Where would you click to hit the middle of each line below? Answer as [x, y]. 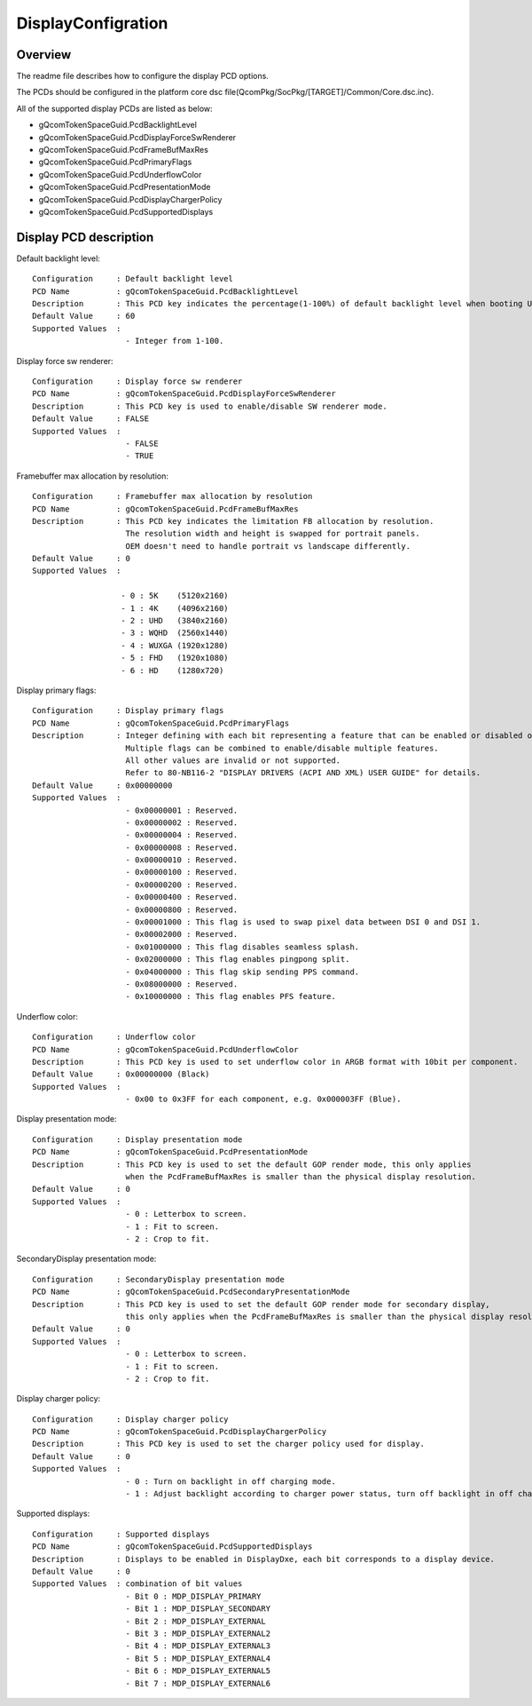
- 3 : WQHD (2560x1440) [175, 633]
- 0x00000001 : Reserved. [182, 810]
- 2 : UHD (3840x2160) [175, 621]
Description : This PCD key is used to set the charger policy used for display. [229, 1444]
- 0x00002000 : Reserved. [182, 934]
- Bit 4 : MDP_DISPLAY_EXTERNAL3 [198, 1646]
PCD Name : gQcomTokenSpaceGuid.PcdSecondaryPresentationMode [191, 1292]
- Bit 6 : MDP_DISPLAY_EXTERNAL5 [198, 1671]
